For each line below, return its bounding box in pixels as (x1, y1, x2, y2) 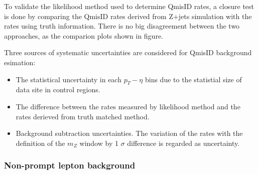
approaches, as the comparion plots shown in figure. (4, 30, 163, 41)
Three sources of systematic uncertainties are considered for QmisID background (4, 47, 252, 58)
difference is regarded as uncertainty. (127, 137, 240, 148)
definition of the (16, 137, 65, 148)
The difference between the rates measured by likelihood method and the (16, 101, 240, 111)
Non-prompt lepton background (4, 159, 136, 171)
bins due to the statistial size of (145, 74, 242, 84)
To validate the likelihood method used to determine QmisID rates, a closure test (4, 1, 254, 11)
